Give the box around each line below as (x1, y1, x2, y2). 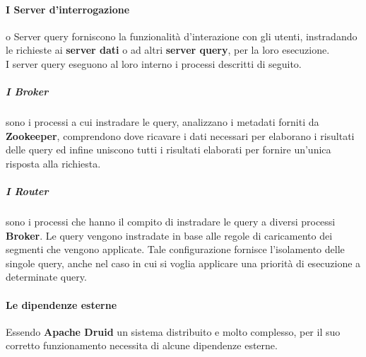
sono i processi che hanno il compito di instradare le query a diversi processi (6, 214, 336, 229)
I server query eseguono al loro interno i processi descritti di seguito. (6, 56, 302, 71)
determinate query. (6, 269, 87, 284)
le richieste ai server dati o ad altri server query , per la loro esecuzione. (6, 42, 330, 57)
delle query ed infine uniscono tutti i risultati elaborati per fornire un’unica (6, 142, 331, 157)
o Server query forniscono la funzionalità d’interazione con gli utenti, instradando (6, 28, 358, 43)
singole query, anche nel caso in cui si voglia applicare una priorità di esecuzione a (6, 255, 361, 270)
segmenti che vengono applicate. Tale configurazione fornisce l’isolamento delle (6, 242, 345, 257)
